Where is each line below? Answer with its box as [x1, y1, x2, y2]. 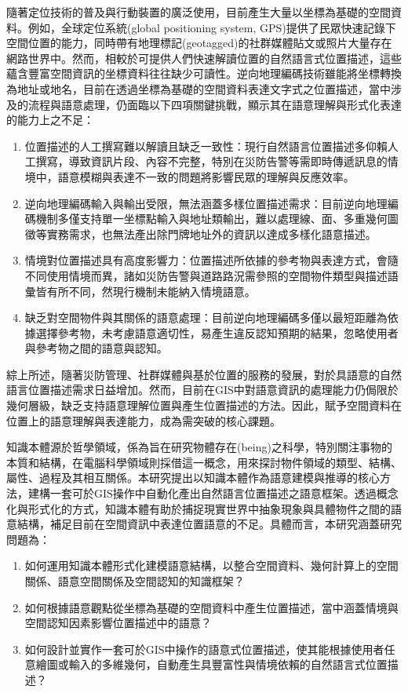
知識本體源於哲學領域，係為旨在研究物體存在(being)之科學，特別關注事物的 [6, 439, 392, 455]
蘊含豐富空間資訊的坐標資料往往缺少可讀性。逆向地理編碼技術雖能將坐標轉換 [6, 65, 402, 82]
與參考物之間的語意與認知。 [24, 340, 168, 356]
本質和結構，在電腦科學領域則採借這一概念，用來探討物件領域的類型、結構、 [6, 454, 402, 470]
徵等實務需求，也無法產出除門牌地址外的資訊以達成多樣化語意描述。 [24, 225, 377, 242]
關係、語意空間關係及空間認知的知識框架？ [24, 573, 245, 589]
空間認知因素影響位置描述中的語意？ [24, 615, 212, 631]
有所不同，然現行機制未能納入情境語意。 [46, 283, 256, 299]
